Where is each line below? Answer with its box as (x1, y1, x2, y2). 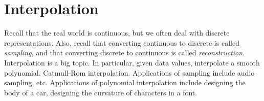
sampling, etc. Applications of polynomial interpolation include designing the (4, 77, 246, 88)
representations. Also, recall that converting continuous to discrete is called (4, 37, 239, 48)
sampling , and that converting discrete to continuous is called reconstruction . (4, 47, 245, 58)
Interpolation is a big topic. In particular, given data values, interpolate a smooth (4, 57, 260, 68)
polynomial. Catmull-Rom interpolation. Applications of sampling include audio (4, 67, 255, 78)
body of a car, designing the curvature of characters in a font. (4, 87, 197, 97)
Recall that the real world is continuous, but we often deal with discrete (4, 27, 230, 38)
